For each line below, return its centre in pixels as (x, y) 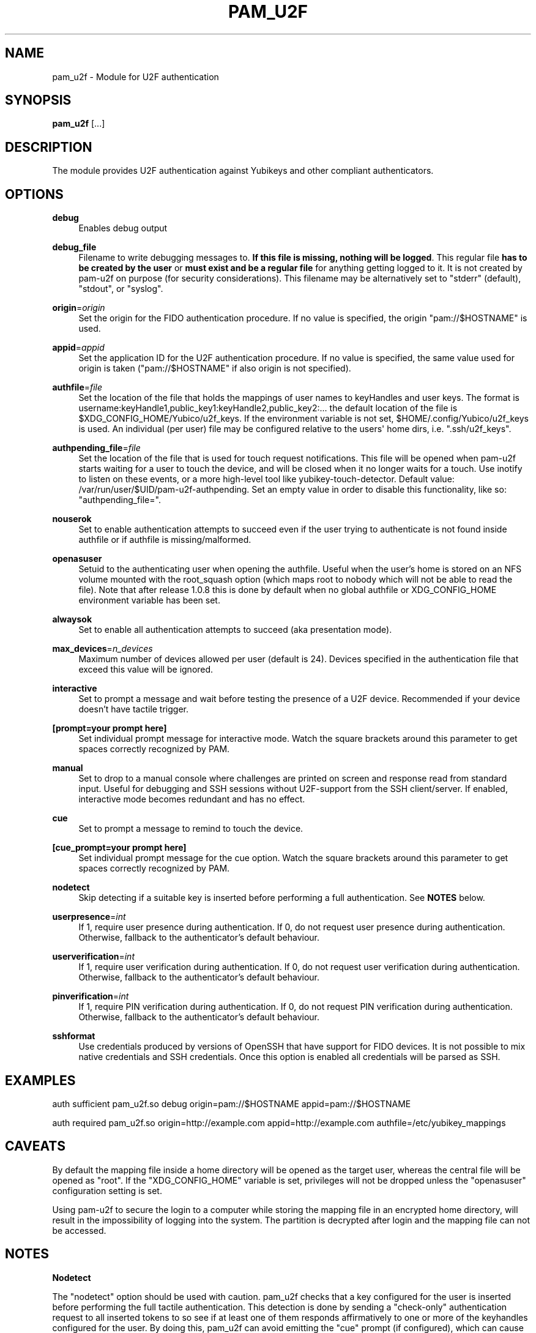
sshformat (74, 1036)
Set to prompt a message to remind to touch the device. (191, 829)
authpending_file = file (96, 448)
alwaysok (72, 619)
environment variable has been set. (149, 600)
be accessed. (79, 1230)
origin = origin (79, 308)
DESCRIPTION (49, 147)
